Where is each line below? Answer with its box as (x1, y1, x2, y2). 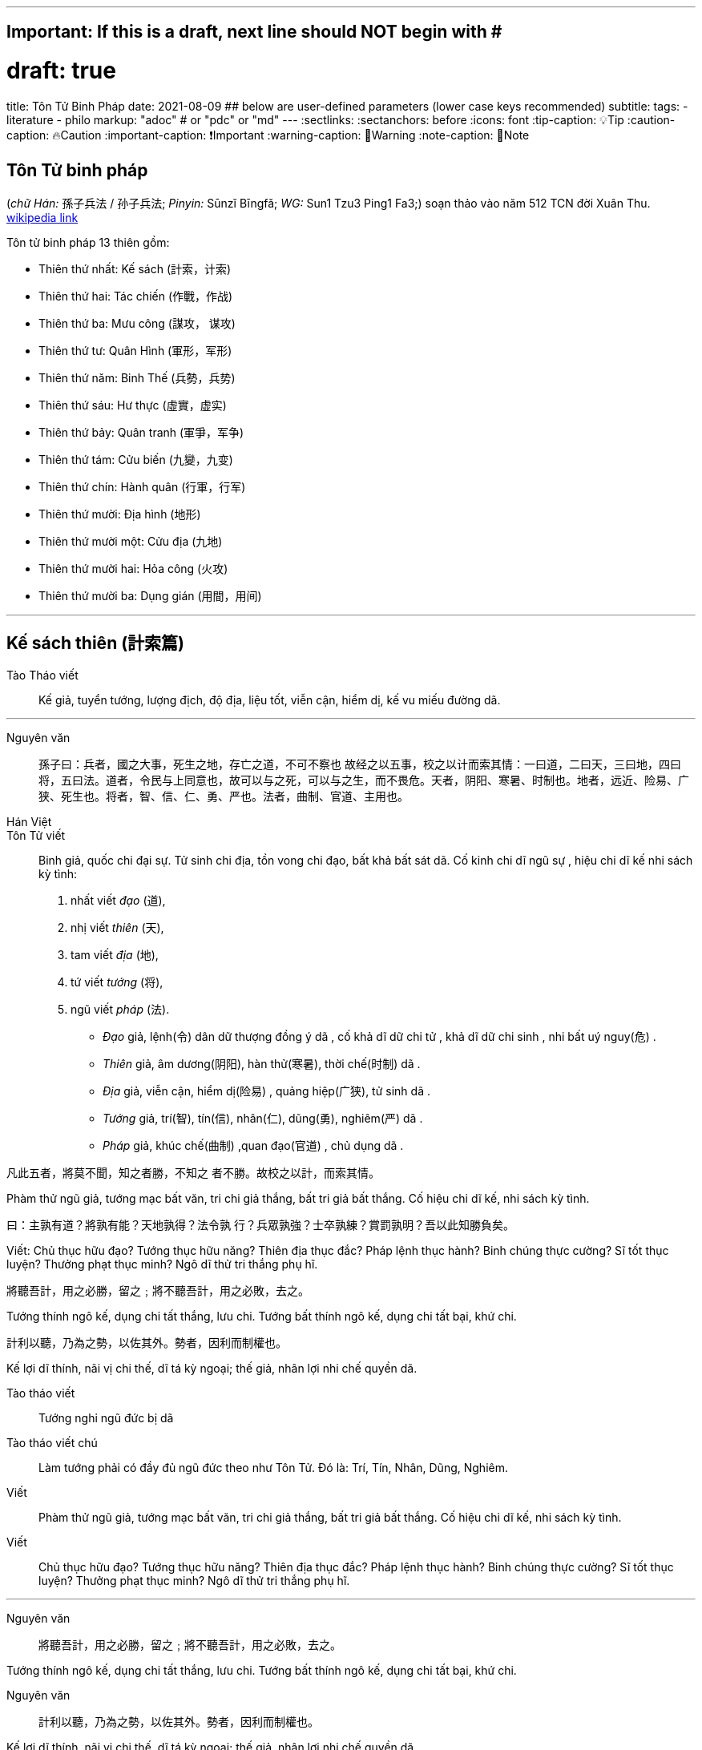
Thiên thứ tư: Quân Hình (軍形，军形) (38, 343, 232, 357)
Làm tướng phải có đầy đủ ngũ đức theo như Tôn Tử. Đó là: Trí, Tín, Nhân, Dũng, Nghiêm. (38, 1460, 508, 1474)
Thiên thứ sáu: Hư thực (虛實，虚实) (38, 397, 227, 412)
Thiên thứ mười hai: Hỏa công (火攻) (38, 561, 228, 575)
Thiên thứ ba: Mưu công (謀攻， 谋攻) (38, 316, 236, 330)
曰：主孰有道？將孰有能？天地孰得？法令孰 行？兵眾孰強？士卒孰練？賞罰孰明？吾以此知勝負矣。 (6, 1217, 514, 1232)
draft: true (6, 57, 116, 85)
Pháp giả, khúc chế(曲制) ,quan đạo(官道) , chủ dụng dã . (103, 1138, 404, 1152)
